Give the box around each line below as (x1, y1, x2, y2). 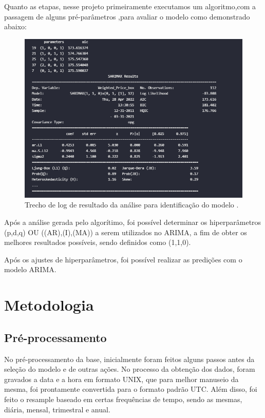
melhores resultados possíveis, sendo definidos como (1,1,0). (4, 237, 191, 248)
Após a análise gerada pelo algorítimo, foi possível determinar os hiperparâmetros (4, 216, 261, 227)
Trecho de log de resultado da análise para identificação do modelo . (25, 199, 239, 210)
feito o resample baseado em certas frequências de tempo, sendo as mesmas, (4, 393, 242, 404)
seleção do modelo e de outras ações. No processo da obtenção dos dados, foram (4, 364, 255, 374)
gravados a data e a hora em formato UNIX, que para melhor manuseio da (4, 373, 239, 384)
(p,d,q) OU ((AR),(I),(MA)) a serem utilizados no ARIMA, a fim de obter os (4, 226, 247, 237)
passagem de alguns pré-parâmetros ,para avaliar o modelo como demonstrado (4, 11, 250, 22)
